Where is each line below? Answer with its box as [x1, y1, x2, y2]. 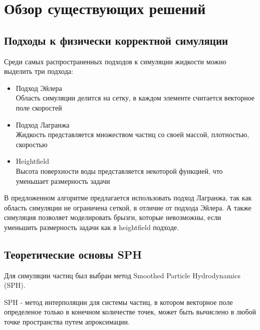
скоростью [16, 139, 48, 149]
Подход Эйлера [16, 82, 62, 93]
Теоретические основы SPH [4, 246, 142, 262]
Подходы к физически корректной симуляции [4, 32, 228, 48]
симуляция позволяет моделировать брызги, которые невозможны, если [4, 212, 221, 223]
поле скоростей [16, 102, 62, 113]
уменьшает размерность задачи [16, 175, 110, 186]
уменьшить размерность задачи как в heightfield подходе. [4, 222, 179, 232]
